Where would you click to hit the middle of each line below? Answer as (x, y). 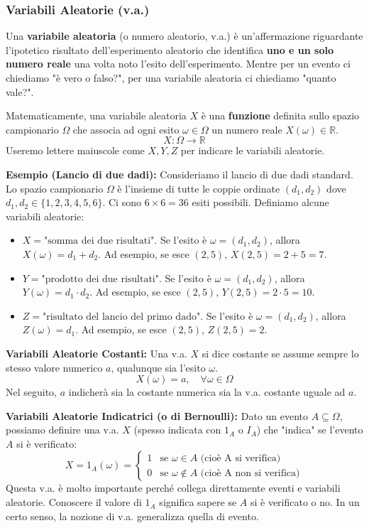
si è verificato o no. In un (305, 502)
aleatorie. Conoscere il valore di (74, 502)
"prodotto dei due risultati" (100, 279)
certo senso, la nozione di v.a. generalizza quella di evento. (132, 516)
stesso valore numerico (54, 367)
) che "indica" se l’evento (310, 430)
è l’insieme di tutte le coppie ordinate (199, 188)
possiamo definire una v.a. (62, 430)
